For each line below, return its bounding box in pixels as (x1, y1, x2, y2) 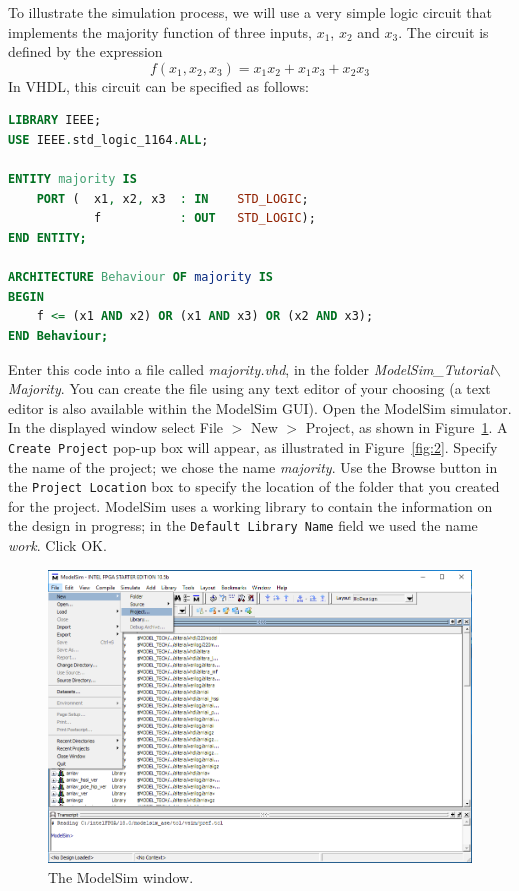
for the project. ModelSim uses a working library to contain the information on (8, 495, 493, 516)
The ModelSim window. (48, 866, 194, 887)
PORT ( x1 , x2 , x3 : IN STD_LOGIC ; (36, 191, 309, 206)
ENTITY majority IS (8, 172, 137, 187)
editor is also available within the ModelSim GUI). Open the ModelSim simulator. (8, 397, 512, 418)
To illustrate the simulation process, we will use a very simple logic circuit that (8, 2, 492, 22)
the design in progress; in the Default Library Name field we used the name (8, 515, 478, 536)
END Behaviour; (8, 328, 109, 343)
